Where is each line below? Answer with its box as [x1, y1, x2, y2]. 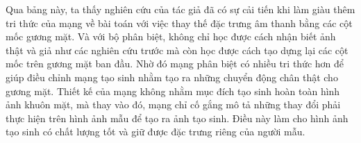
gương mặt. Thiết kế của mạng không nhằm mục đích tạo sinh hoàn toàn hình [6, 83, 340, 98]
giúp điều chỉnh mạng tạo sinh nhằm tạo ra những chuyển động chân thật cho [6, 69, 338, 84]
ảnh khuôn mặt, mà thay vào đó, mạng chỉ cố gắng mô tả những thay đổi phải [6, 97, 341, 112]
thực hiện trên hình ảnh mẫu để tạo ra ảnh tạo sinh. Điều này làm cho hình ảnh [6, 110, 349, 125]
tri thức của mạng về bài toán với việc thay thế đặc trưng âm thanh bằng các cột [6, 15, 353, 30]
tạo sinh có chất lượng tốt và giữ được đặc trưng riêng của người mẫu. [6, 124, 305, 139]
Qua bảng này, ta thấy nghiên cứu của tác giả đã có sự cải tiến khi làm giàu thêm [6, 2, 355, 16]
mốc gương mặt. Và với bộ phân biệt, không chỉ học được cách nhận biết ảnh [6, 29, 336, 44]
